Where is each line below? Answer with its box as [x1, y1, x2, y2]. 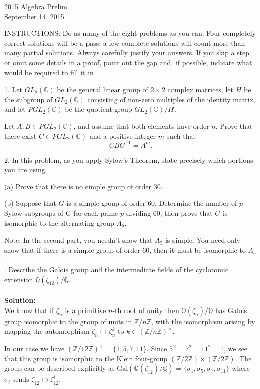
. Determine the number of [154, 198, 237, 208]
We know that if [4, 304, 54, 315]
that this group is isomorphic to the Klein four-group [4, 353, 168, 363]
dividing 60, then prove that [126, 208, 213, 218]
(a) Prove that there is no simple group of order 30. [4, 181, 163, 191]
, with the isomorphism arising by [151, 316, 255, 326]
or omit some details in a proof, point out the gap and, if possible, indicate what [4, 57, 252, 67]
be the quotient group [65, 104, 132, 114]
